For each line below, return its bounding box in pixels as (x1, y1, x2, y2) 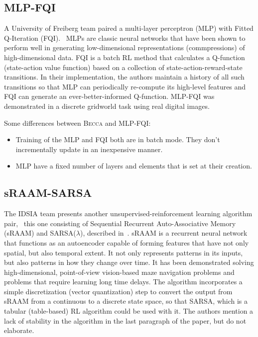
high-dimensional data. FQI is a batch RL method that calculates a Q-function (4, 52, 245, 62)
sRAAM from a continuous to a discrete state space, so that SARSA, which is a (4, 296, 248, 306)
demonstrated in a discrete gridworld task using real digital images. (4, 100, 210, 111)
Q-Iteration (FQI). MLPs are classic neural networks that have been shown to (4, 32, 246, 43)
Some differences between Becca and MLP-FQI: (4, 117, 151, 128)
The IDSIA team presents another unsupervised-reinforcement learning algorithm (4, 208, 253, 219)
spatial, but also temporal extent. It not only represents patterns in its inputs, (4, 247, 243, 257)
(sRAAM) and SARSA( (4, 228, 76, 238)
